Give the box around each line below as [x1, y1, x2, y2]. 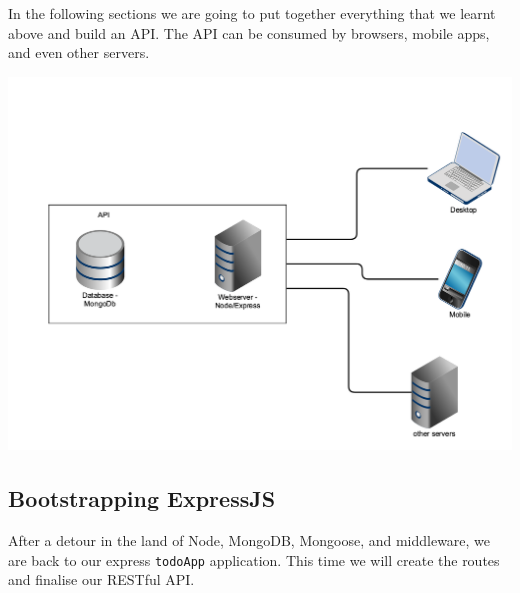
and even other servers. [8, 42, 150, 63]
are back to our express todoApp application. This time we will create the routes [8, 549, 500, 570]
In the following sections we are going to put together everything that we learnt [8, 3, 496, 23]
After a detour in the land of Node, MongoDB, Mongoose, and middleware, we [8, 530, 491, 551]
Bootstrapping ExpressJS [8, 483, 276, 514]
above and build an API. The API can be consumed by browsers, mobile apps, [8, 22, 490, 43]
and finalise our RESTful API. [8, 569, 195, 590]
